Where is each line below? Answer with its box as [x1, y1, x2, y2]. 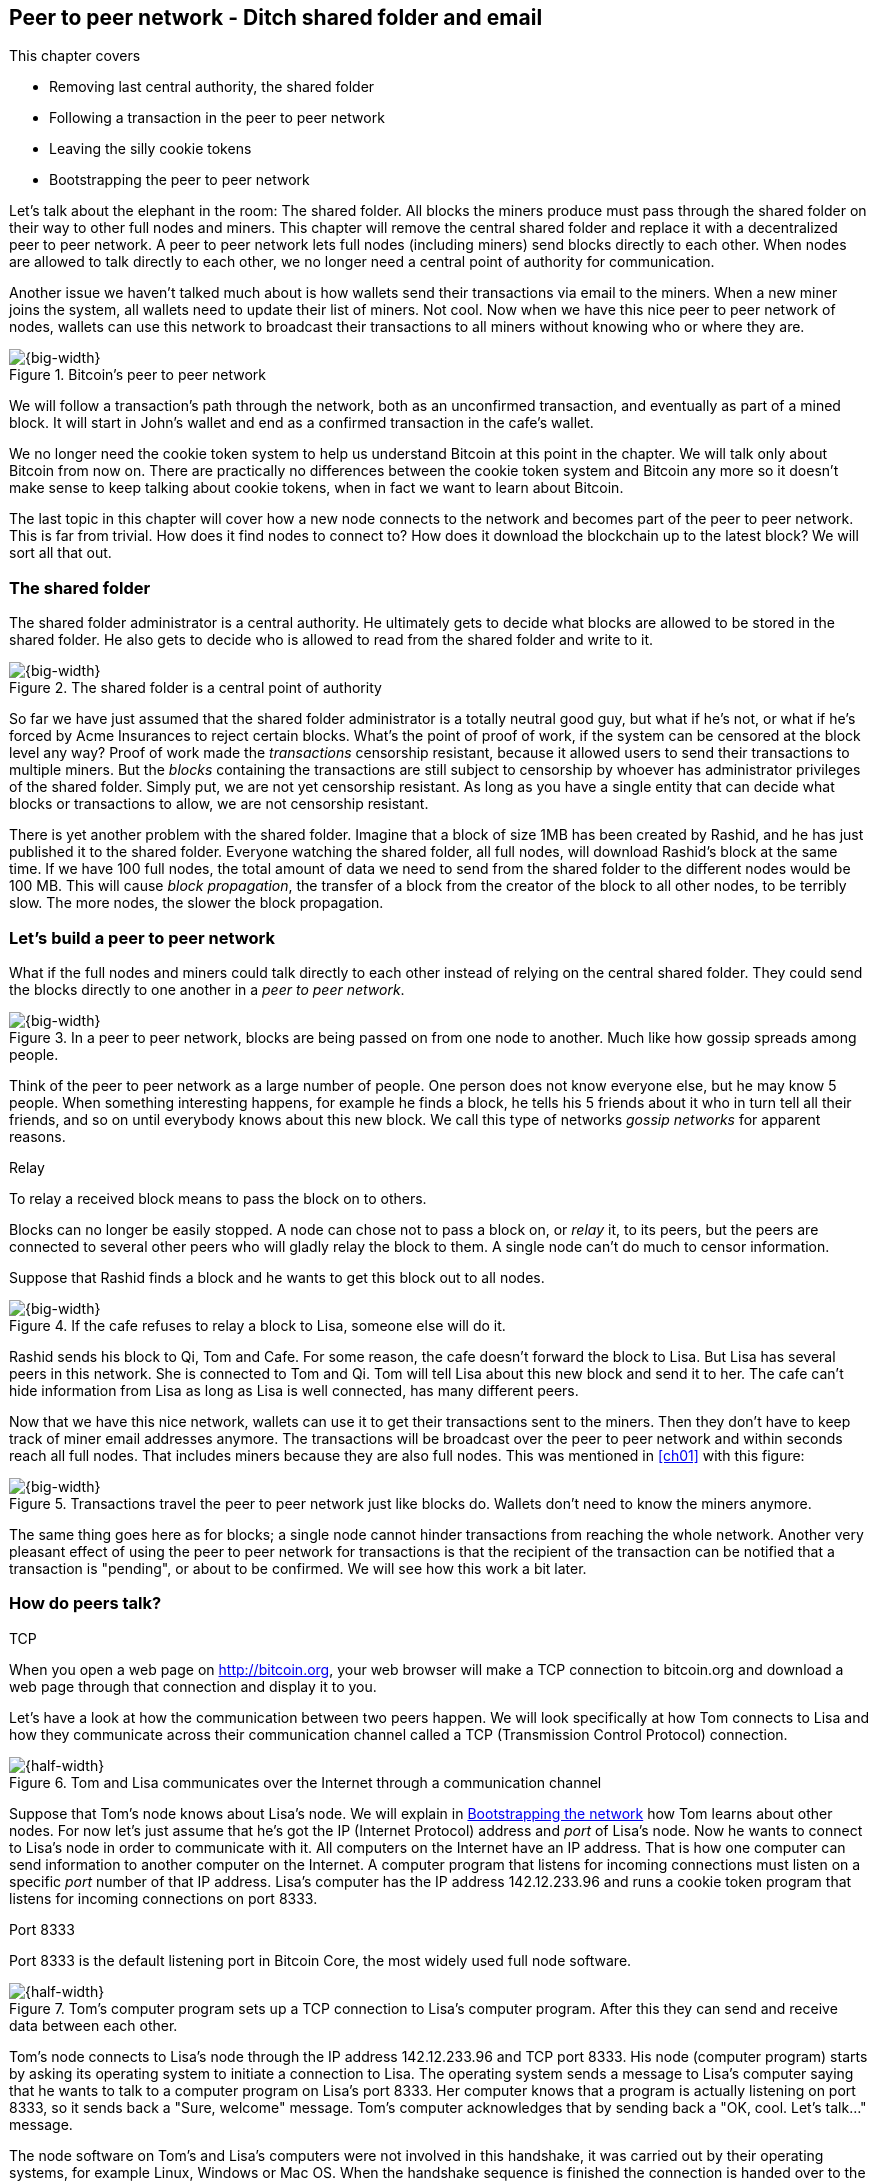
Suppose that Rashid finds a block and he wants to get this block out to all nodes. [9, 1268, 545, 1286]
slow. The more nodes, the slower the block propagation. [9, 894, 384, 912]
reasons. [9, 1127, 66, 1145]
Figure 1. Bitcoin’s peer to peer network [9, 366, 266, 384]
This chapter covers [9, 47, 141, 65]
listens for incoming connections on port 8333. [9, 1889, 318, 1907]
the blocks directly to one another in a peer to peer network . [9, 980, 405, 998]
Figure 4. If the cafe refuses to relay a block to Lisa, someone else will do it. [9, 1316, 506, 1334]
